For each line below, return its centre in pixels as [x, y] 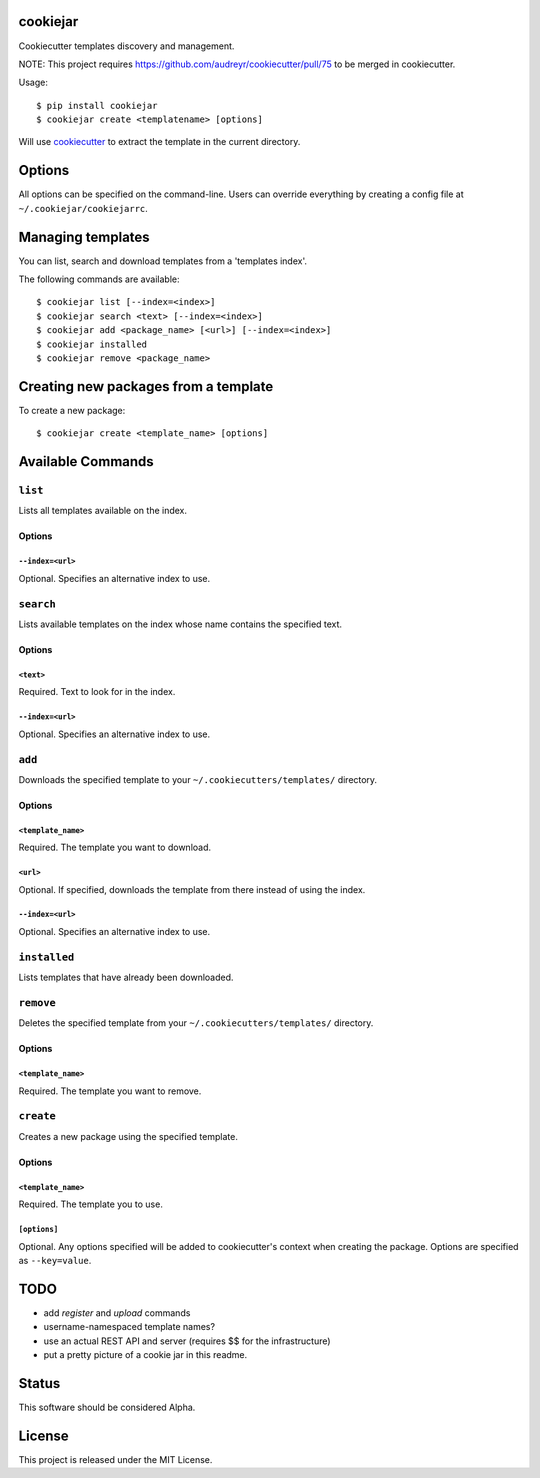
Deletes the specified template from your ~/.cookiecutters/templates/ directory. [196, 1023]
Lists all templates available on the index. [103, 511]
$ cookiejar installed [92, 344]
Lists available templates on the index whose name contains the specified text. [180, 624]
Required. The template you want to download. [115, 847]
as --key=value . [55, 1260]
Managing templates [84, 236]
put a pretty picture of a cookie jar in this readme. [145, 1355]
